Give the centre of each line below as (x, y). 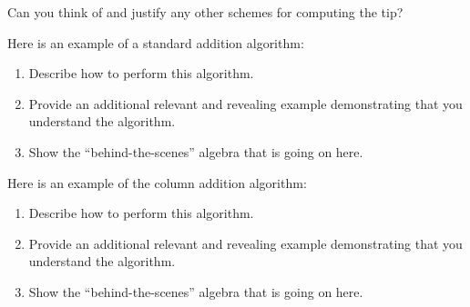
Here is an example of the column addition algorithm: (157, 182)
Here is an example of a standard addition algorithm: (156, 42)
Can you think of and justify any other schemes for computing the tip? (205, 12)
